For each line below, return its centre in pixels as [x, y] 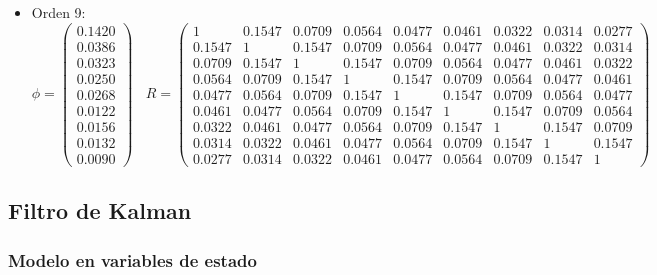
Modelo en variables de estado [132, 259]
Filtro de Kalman [100, 210]
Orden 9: [58, 12]
